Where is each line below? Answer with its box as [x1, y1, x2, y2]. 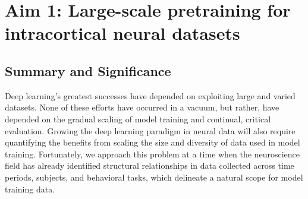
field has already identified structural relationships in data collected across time [5, 159, 294, 172]
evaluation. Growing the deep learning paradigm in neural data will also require [5, 124, 296, 137]
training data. [5, 182, 55, 195]
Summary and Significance [5, 61, 171, 80]
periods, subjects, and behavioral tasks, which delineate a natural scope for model [5, 170, 303, 183]
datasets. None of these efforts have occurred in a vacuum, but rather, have [5, 101, 279, 113]
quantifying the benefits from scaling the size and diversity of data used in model [5, 136, 300, 149]
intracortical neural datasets [5, 21, 240, 45]
